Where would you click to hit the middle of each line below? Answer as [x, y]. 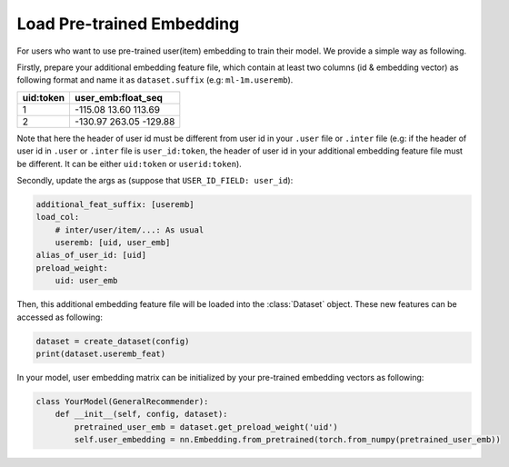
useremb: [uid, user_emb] [113, 243]
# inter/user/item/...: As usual [130, 230]
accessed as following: [60, 317]
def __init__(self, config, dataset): [141, 414]
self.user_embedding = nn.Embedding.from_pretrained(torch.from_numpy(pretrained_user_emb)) [288, 440]
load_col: [58, 217]
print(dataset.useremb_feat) [101, 353]
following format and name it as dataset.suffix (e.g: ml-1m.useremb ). [155, 80]
